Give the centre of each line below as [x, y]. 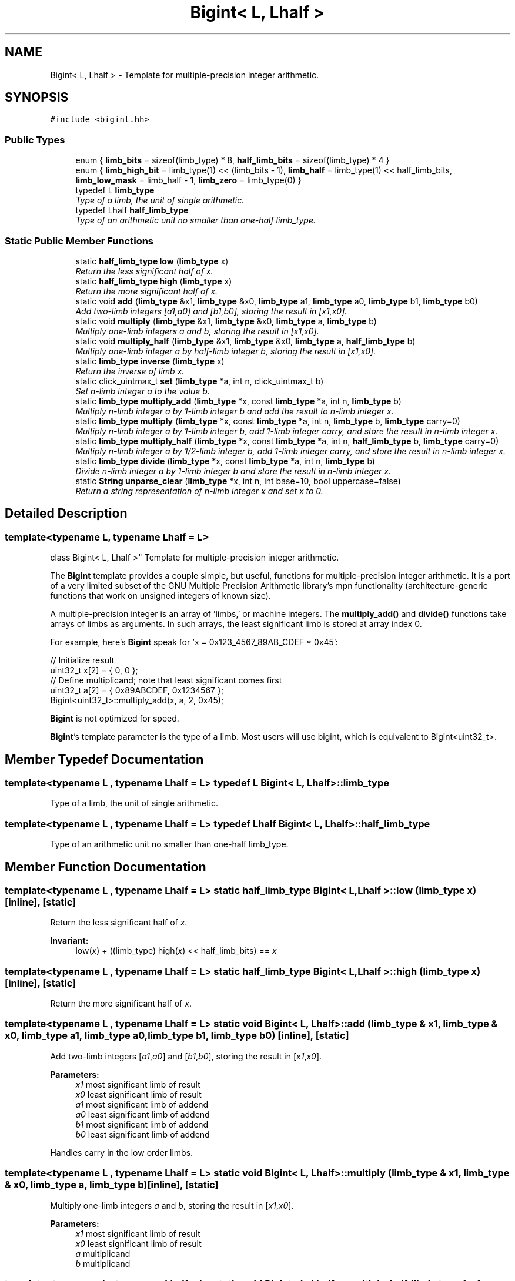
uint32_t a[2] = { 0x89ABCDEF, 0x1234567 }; [137, 690]
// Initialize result [82, 660]
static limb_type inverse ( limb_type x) [150, 361]
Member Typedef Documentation [104, 759]
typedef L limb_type [115, 190]
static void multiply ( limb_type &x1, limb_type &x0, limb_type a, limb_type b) [226, 321]
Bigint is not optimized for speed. [115, 719]
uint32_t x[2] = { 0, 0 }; [94, 670]
